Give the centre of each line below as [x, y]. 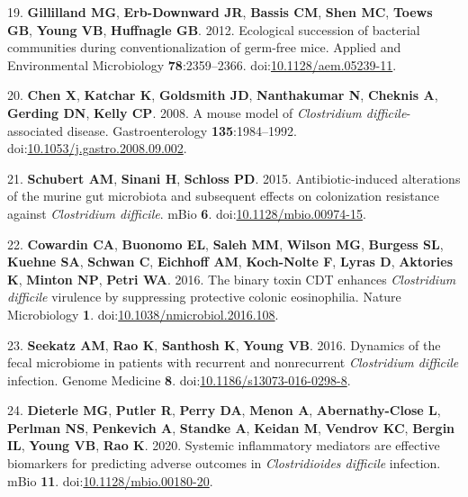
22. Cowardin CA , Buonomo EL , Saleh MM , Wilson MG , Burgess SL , [225, 244]
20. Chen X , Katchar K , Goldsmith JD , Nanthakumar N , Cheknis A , [223, 95]
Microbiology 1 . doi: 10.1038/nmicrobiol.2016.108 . [143, 314]
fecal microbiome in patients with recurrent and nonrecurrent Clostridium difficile [233, 362]
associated [35, 130]
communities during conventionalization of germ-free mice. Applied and [204, 47]
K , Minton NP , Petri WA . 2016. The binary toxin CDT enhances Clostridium [232, 279]
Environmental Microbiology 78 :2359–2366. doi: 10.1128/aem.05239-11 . [202, 64]
